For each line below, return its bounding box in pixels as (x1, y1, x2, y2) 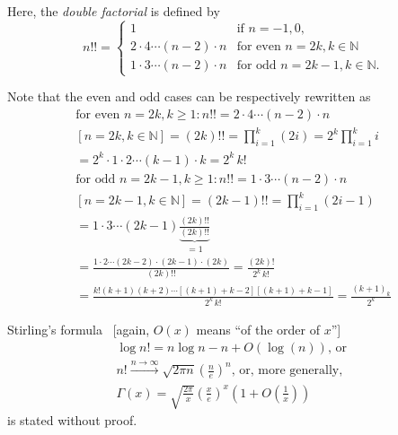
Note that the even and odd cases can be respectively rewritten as (7, 87, 371, 106)
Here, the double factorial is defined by (7, 2, 220, 20)
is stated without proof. (7, 410, 137, 429)
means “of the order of (196, 319, 321, 338)
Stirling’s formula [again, (7, 319, 150, 338)
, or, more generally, (231, 364, 343, 378)
